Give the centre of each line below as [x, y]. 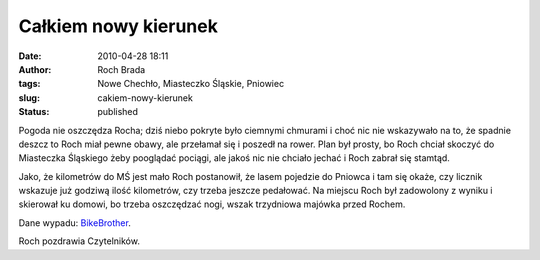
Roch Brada [121, 69]
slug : [29, 97]
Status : [34, 112]
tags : [29, 84]
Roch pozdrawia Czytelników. [79, 241]
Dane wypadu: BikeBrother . [75, 222]
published [118, 112]
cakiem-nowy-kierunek [145, 97]
